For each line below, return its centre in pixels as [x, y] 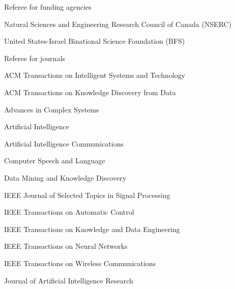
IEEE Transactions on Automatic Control [69, 212]
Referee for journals [35, 58]
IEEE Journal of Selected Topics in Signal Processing [87, 195]
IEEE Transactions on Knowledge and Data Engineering [92, 229]
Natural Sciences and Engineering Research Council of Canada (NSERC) [118, 24]
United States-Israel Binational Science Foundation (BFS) [95, 41]
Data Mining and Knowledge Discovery [65, 177]
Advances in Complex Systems [52, 109]
